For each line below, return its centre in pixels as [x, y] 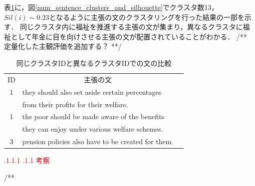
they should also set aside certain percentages [92, 92]
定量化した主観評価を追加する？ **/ [63, 46]
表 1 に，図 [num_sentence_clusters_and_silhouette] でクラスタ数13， [111, 7]
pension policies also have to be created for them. [98, 141]
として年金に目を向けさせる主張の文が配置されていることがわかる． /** [129, 36]
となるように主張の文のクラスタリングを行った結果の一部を [147, 17]
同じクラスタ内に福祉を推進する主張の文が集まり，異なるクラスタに [131, 27]
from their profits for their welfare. [75, 104]
